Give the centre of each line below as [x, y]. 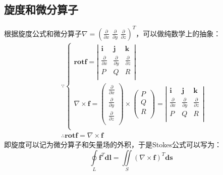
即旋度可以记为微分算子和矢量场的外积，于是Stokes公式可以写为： [113, 144]
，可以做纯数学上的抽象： [178, 33]
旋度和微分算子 [41, 9]
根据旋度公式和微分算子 [43, 33]
